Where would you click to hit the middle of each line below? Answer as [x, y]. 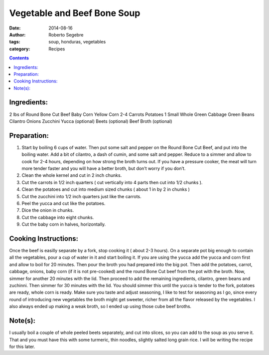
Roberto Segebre [66, 34]
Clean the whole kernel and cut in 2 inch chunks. [72, 175]
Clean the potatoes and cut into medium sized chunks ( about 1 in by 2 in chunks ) [106, 189]
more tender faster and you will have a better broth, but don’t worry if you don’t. [104, 169]
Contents [19, 58]
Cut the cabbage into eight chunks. [58, 217]
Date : [15, 28]
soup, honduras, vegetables [77, 42]
